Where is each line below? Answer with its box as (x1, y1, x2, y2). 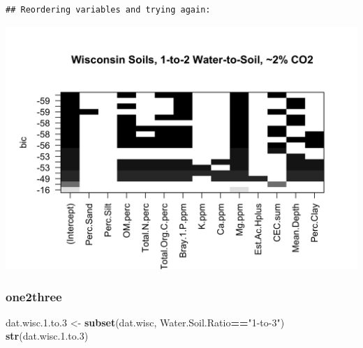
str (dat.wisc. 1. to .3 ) (6, 328, 89, 343)
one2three (6, 287, 62, 305)
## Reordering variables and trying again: (6, 5, 211, 15)
